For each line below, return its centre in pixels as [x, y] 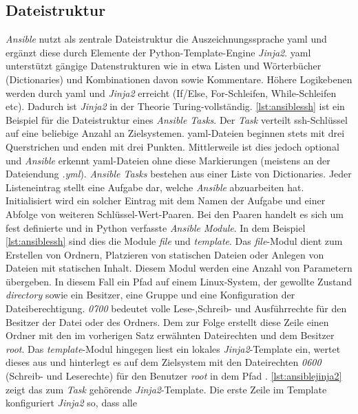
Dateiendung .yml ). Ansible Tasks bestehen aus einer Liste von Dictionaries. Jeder [179, 174]
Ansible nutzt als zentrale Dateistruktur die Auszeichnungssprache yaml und [166, 39]
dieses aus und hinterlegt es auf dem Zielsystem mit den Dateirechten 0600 [164, 362]
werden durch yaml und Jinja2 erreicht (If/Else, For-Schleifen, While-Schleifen [171, 92]
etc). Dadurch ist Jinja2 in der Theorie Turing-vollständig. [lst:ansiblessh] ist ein [175, 106]
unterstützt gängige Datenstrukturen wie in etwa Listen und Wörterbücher [164, 66]
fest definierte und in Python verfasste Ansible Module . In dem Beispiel [156, 227]
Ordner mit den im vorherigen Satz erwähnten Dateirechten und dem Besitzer [170, 335]
